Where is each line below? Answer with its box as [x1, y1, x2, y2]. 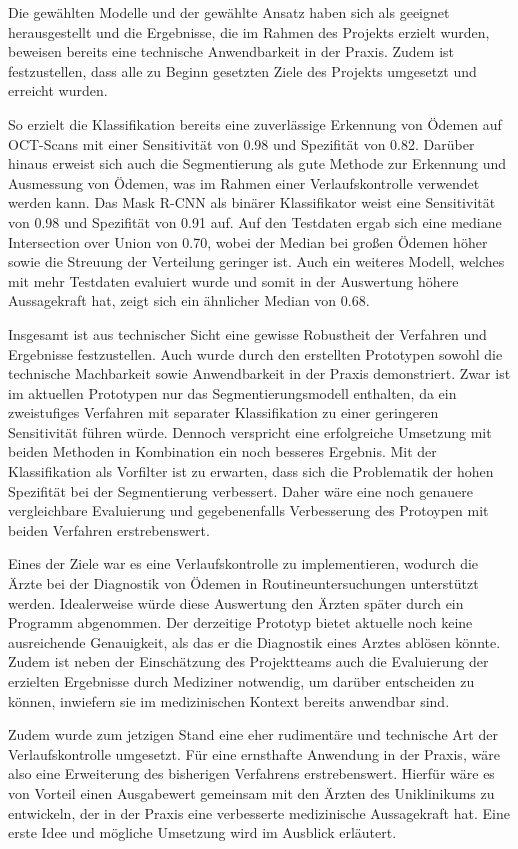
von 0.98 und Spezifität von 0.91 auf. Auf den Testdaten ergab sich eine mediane [8, 211, 502, 232]
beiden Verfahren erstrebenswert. [8, 519, 210, 540]
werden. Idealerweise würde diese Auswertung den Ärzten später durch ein [8, 592, 464, 613]
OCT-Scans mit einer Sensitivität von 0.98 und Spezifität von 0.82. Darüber [8, 133, 475, 154]
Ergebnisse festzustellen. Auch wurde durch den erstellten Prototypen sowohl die [8, 343, 503, 364]
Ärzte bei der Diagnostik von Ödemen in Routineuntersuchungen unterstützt [8, 573, 479, 594]
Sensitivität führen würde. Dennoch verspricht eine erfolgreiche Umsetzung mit [8, 421, 492, 442]
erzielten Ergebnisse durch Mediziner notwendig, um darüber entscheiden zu [8, 671, 475, 691]
